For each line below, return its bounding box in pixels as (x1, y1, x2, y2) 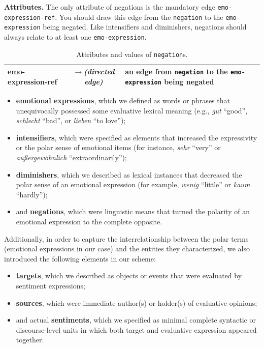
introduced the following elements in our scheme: (4, 253, 156, 264)
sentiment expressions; (16, 280, 85, 291)
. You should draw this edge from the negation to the (55, 11, 223, 22)
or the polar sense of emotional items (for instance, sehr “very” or (16, 142, 221, 153)
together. (16, 334, 44, 345)
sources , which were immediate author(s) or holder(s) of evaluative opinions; (16, 297, 257, 308)
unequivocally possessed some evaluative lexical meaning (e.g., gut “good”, (16, 105, 248, 115)
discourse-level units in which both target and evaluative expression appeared (16, 324, 257, 335)
